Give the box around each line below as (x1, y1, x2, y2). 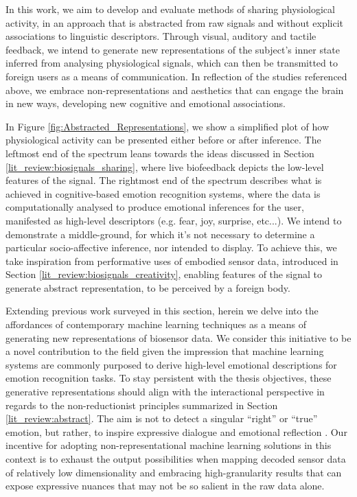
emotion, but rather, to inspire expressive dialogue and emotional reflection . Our (5, 424, 347, 439)
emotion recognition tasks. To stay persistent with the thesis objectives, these (5, 371, 332, 385)
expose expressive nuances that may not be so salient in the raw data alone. (5, 478, 325, 493)
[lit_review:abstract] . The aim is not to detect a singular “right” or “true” (5, 411, 318, 426)
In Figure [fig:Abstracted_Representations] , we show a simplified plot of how (5, 119, 330, 133)
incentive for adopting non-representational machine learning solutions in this (5, 438, 332, 452)
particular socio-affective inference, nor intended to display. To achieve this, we (5, 240, 337, 255)
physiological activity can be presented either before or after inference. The (5, 132, 321, 147)
